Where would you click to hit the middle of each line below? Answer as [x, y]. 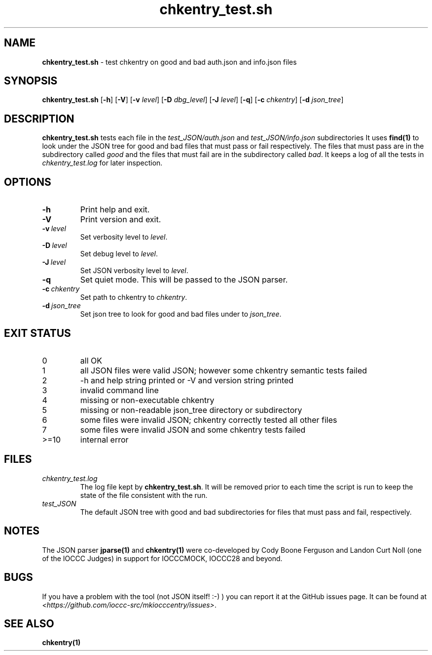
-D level [54, 246]
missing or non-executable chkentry [147, 400]
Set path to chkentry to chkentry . [134, 297]
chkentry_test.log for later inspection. [102, 163]
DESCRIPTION [39, 119]
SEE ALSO [29, 623]
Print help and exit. [115, 210]
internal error [104, 439]
